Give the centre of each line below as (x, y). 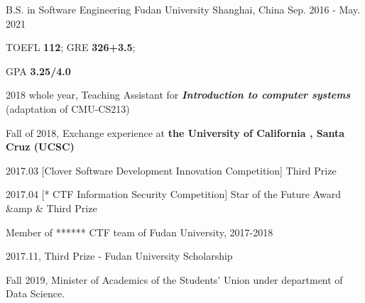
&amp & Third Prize (51, 208)
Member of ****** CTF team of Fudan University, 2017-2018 (140, 232)
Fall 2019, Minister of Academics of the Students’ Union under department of (174, 279)
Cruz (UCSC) (40, 147)
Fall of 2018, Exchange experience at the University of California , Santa (175, 132)
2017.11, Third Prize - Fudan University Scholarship (119, 256)
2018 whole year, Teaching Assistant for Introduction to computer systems (178, 95)
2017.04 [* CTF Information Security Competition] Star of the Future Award (173, 194)
